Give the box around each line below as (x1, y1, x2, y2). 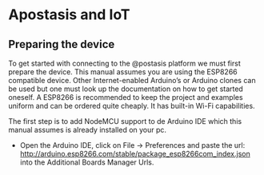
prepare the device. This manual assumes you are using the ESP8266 (8, 67, 238, 77)
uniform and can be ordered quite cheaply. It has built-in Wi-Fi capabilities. (8, 101, 255, 110)
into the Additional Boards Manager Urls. (19, 157, 154, 167)
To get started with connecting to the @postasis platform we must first (8, 58, 242, 68)
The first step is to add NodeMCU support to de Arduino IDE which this (8, 117, 242, 125)
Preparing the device (8, 38, 115, 51)
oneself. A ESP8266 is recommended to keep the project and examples (8, 93, 243, 101)
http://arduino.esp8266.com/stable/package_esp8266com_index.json (19, 149, 250, 158)
